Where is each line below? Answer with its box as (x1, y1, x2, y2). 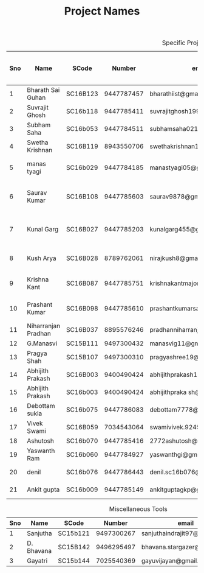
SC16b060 (66, 451, 98, 459)
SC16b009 (66, 485, 98, 494)
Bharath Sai (27, 86, 60, 94)
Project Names (64, 4, 140, 18)
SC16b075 (66, 406, 98, 414)
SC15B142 (57, 543, 90, 552)
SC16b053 (66, 125, 98, 133)
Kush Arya (27, 254, 56, 262)
